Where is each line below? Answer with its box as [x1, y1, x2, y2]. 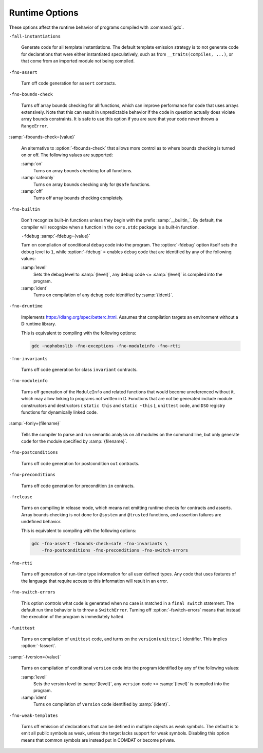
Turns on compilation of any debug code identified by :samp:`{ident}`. [33, 292, 173, 298]
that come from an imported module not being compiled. [21, 58, 135, 64]
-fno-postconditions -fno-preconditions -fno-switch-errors [41, 547, 188, 553]
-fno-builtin [9, 206, 40, 212]
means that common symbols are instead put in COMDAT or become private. [21, 737, 175, 743]
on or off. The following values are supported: [21, 152, 113, 158]
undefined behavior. [21, 519, 62, 525]
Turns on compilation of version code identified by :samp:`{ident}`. [33, 701, 170, 707]
